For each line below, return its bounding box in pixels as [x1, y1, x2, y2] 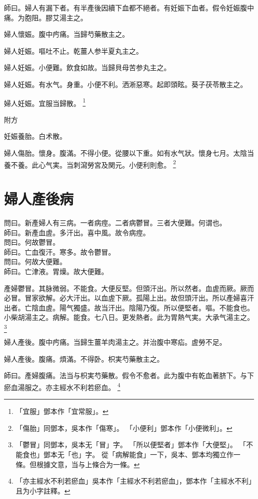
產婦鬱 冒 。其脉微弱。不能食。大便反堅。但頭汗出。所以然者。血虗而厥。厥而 [4, 283, 254, 293]
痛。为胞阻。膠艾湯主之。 [4, 12, 87, 22]
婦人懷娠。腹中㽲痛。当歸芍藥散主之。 [4, 29, 129, 39]
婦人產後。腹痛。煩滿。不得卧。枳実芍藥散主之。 [4, 353, 164, 364]
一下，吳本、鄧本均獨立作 [150, 449, 234, 460]
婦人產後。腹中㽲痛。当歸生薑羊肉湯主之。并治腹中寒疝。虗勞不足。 [4, 337, 226, 347]
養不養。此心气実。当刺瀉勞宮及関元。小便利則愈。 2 [4, 158, 176, 170]
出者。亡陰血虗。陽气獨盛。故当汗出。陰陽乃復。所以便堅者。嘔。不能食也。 [4, 302, 254, 312]
